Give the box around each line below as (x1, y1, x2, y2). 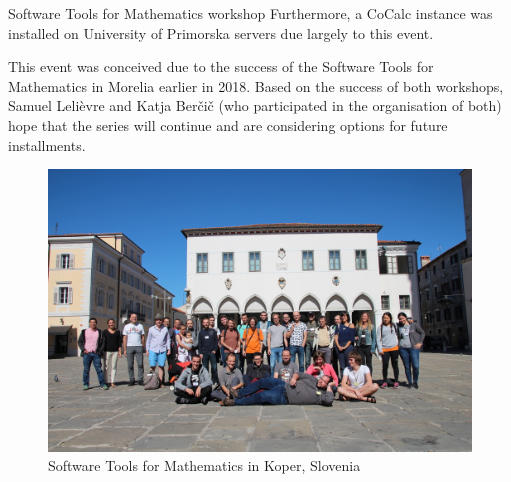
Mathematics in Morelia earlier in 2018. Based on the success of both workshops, (8, 75, 504, 96)
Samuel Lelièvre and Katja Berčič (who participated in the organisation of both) (8, 95, 502, 116)
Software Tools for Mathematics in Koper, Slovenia (48, 455, 361, 476)
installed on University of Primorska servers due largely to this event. (8, 22, 434, 43)
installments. (8, 134, 86, 155)
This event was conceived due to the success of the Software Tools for (8, 56, 434, 77)
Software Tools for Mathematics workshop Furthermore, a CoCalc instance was (8, 3, 493, 23)
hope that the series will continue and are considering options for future (8, 114, 448, 135)
